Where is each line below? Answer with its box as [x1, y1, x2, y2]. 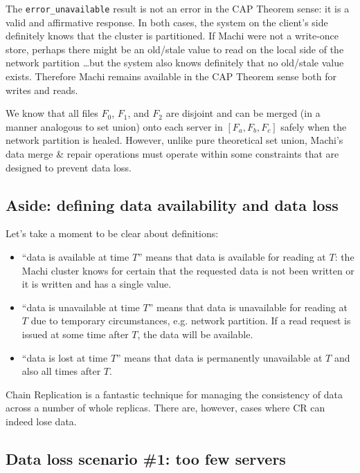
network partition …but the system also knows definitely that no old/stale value [6, 55, 344, 70]
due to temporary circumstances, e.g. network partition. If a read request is [30, 313, 351, 328]
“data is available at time [21, 249, 129, 263]
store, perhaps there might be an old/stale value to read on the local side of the [6, 41, 344, 56]
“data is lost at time [21, 350, 108, 364]
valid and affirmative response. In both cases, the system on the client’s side [6, 15, 328, 29]
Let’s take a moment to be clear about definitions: [6, 226, 219, 241]
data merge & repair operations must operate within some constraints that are [6, 147, 339, 160]
